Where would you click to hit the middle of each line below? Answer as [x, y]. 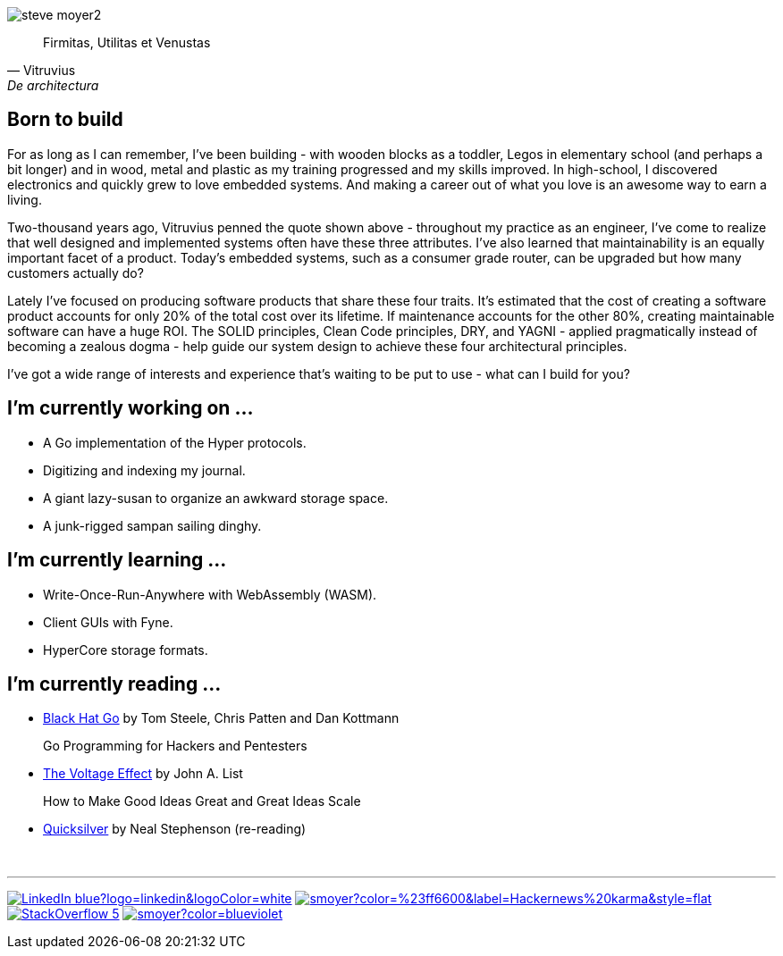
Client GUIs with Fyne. [108, 622]
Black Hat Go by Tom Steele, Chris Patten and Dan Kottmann [221, 718]
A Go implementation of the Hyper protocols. [175, 442]
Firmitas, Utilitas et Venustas [127, 42]
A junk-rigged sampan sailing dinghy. [152, 525]
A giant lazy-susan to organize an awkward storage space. [216, 498]
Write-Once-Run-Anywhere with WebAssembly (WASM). [210, 594]
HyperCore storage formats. [126, 650]
